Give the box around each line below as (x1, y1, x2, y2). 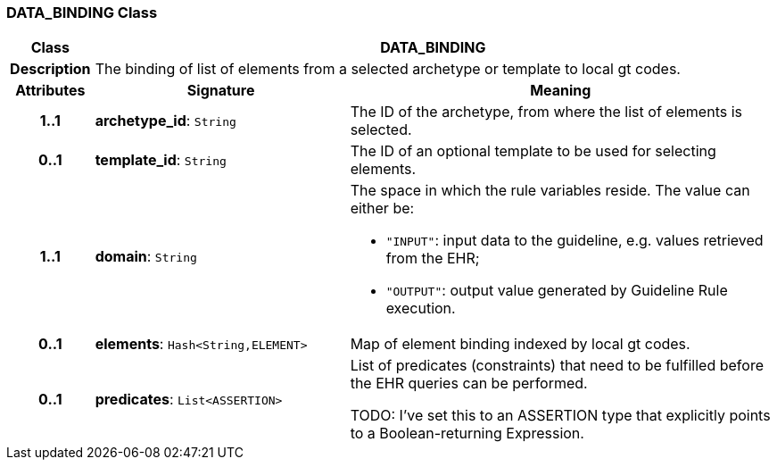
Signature (186, 81, 255, 100)
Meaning (530, 81, 591, 100)
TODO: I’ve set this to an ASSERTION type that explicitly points (350, 406, 771, 425)
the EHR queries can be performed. (350, 374, 588, 393)
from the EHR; (385, 249, 480, 268)
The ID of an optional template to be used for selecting (350, 142, 716, 161)
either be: (350, 199, 415, 218)
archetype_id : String (95, 112, 236, 130)
